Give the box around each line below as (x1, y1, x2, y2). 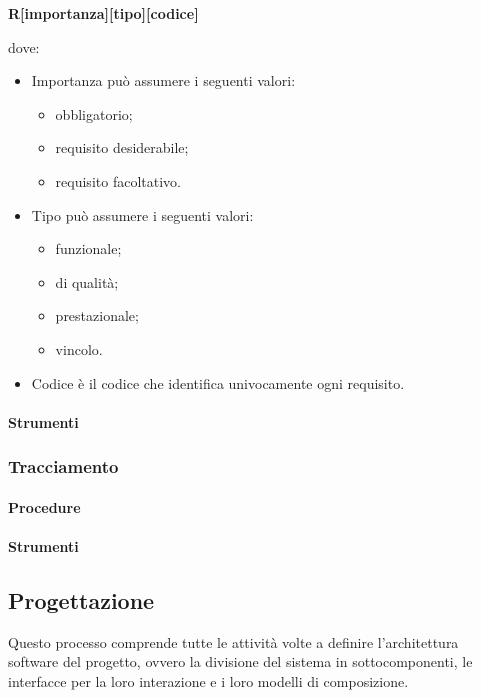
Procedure (8, 496, 81, 517)
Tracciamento (8, 454, 119, 479)
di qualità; (55, 271, 119, 292)
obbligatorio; (55, 103, 133, 124)
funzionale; (55, 238, 122, 259)
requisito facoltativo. (55, 170, 181, 191)
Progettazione (8, 584, 155, 615)
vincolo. (55, 338, 103, 359)
